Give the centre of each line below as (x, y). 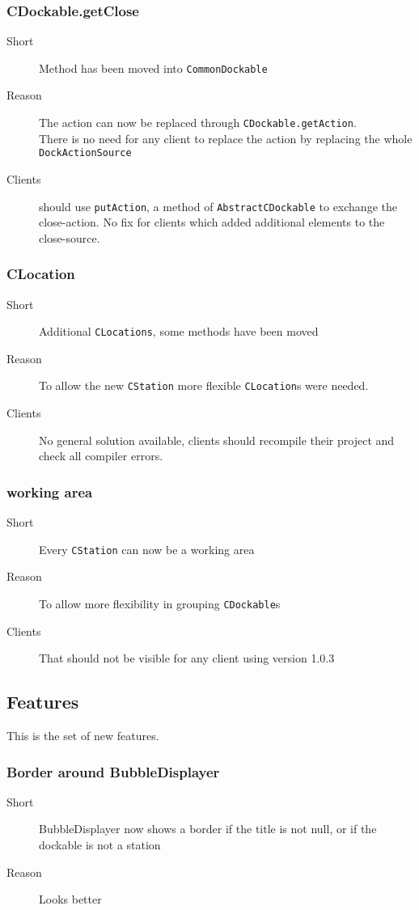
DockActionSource (85, 153)
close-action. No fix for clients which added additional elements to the (212, 222)
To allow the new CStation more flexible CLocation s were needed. (204, 385)
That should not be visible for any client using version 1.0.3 (187, 658)
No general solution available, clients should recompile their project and (217, 440)
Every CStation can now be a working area (147, 549)
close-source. (70, 237)
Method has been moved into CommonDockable (153, 68)
